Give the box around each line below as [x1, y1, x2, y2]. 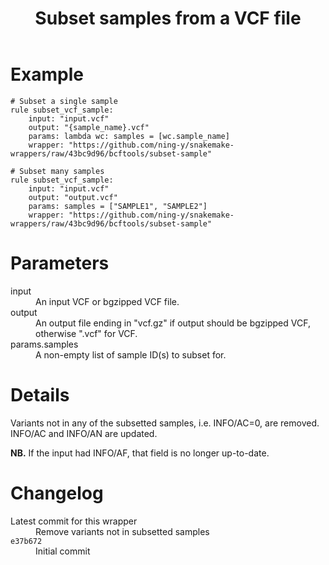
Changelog [10, 482, 104, 504]
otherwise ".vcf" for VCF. [35, 327, 138, 339]
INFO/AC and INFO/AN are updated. [10, 427, 158, 439]
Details [10, 384, 70, 407]
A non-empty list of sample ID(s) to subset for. [35, 348, 227, 361]
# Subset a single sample [10, 96, 118, 106]
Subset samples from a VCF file [34, 7, 302, 30]
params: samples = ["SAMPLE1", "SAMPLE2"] [28, 201, 208, 211]
